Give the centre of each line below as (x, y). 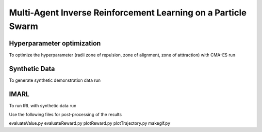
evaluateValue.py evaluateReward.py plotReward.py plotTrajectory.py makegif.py (90, 123)
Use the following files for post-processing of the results (65, 115)
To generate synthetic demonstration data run (55, 80)
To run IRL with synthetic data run (43, 105)
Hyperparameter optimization (55, 43)
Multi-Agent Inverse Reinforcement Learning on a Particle (128, 13)
